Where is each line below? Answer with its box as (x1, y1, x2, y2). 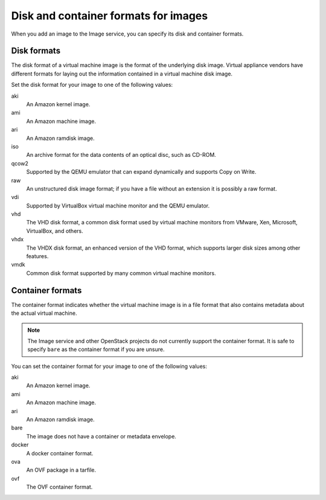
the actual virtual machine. (11, 309, 77, 317)
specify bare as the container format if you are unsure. (27, 346, 165, 353)
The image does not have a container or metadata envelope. (26, 432, 176, 440)
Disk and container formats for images (11, 9, 208, 22)
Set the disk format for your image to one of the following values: (11, 81, 173, 89)
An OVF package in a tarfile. (26, 466, 97, 473)
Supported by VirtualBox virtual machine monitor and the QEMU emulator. (26, 202, 210, 209)
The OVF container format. (26, 483, 93, 491)
